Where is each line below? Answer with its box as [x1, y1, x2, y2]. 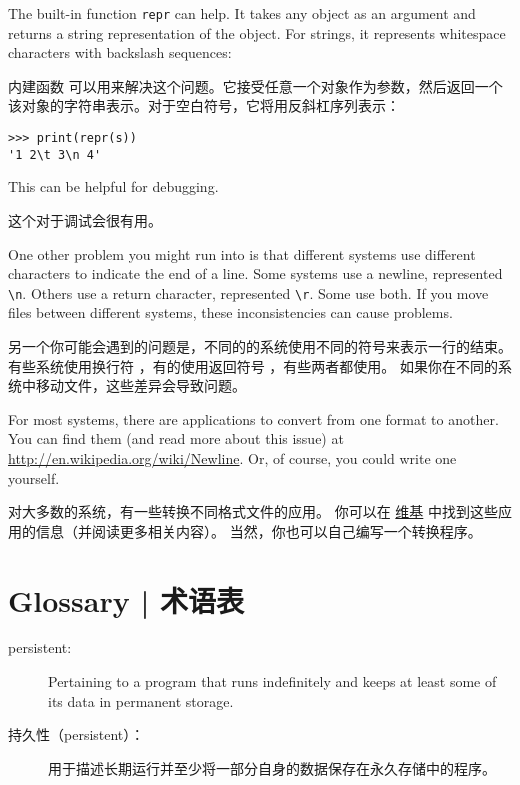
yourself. [8, 467, 60, 488]
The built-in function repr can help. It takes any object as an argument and [8, 3, 476, 23]
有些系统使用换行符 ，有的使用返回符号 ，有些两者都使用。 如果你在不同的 [8, 355, 498, 376]
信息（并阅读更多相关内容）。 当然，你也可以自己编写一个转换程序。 [35, 520, 482, 541]
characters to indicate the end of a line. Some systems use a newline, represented [8, 263, 503, 284]
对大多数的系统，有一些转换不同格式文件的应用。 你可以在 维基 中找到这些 [8, 501, 498, 522]
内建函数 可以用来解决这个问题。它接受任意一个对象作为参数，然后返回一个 [8, 75, 503, 96]
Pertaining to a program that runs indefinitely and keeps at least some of [48, 671, 497, 692]
